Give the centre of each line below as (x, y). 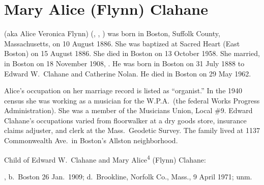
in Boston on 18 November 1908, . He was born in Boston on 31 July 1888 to (124, 63)
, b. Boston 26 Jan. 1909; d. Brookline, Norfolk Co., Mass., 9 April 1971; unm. (128, 176)
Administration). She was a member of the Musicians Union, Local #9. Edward (128, 110)
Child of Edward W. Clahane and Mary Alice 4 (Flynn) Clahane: (105, 158)
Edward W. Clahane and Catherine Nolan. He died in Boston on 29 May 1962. (128, 73)
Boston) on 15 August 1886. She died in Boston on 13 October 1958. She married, (132, 53)
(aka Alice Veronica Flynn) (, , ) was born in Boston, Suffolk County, (112, 33)
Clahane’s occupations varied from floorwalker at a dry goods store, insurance (125, 120)
